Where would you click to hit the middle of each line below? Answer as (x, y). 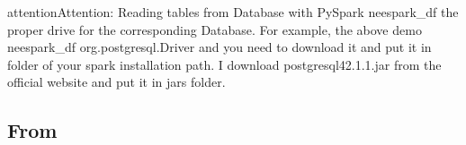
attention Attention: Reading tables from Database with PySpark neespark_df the (233, 12)
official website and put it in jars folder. (116, 82)
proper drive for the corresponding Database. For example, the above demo (215, 29)
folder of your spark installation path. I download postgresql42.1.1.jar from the (224, 64)
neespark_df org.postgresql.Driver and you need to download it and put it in (220, 47)
